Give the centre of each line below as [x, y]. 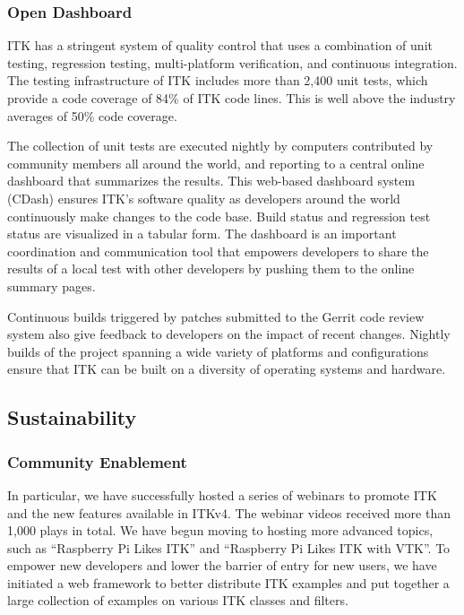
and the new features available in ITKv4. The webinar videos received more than [229, 512]
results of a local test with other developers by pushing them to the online [211, 269]
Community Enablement [97, 461]
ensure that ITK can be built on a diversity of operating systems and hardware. [227, 369]
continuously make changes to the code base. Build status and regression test [219, 216]
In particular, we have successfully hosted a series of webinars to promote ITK [222, 494]
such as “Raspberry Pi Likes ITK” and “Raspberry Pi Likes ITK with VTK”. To [229, 547]
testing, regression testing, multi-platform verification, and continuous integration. [232, 62]
